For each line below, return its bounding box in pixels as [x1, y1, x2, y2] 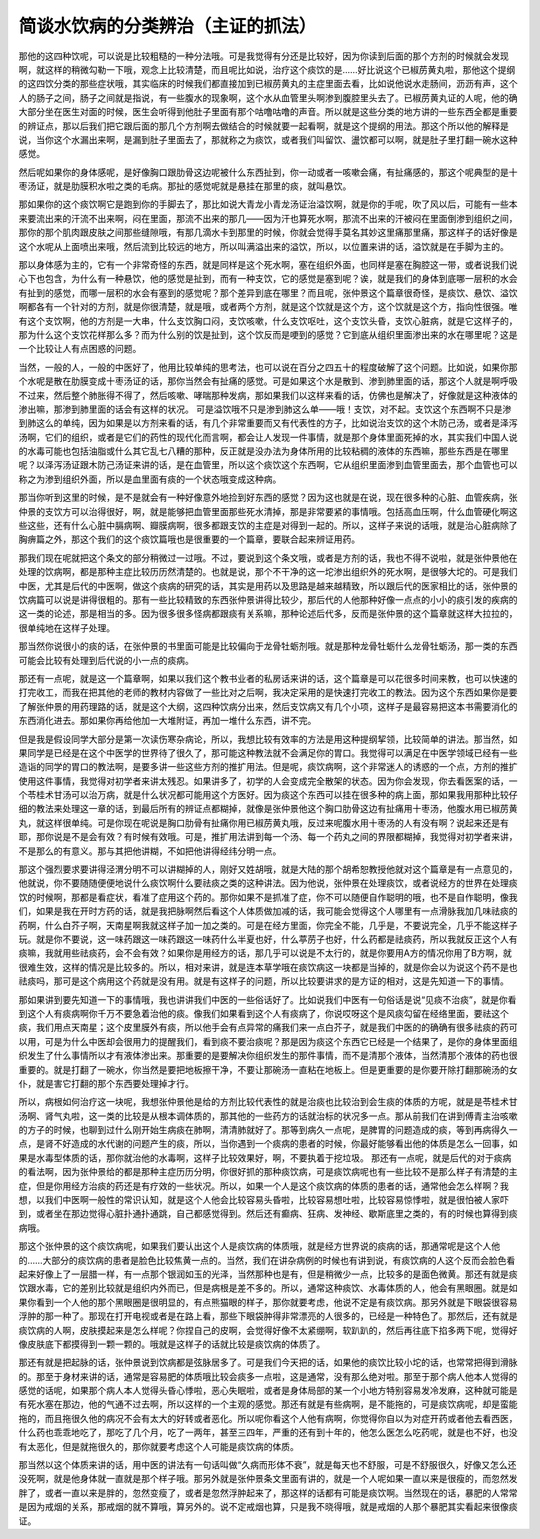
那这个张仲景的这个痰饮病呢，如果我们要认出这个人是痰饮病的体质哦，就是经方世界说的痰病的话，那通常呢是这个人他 [18, 1240, 500, 1252]
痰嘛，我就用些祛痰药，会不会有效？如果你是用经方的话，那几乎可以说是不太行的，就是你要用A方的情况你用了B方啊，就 [18, 947, 512, 959]
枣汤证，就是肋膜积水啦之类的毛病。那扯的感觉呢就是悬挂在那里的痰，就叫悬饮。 [18, 180, 352, 192]
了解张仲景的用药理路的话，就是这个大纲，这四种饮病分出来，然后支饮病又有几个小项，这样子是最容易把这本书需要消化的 [18, 700, 518, 712]
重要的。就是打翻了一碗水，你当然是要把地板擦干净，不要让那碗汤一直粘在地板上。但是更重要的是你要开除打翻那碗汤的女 [18, 1063, 518, 1075]
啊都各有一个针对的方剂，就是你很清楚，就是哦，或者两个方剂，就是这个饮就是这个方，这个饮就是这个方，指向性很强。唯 [18, 301, 518, 313]
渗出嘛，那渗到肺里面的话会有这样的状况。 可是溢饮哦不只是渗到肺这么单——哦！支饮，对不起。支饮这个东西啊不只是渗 [18, 403, 512, 415]
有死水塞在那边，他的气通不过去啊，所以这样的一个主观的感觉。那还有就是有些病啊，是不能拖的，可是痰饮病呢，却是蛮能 [18, 1398, 518, 1410]
